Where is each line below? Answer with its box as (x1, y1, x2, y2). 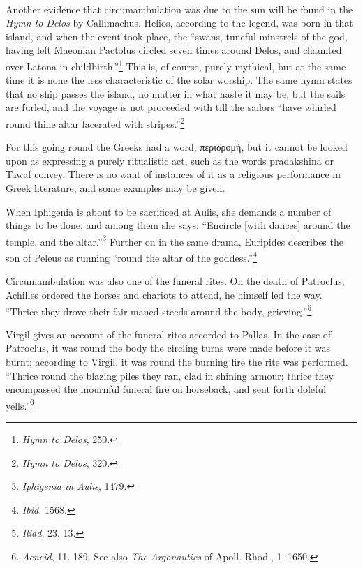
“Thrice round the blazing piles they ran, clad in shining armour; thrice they (6, 368, 334, 382)
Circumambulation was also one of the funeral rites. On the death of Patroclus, (6, 274, 345, 288)
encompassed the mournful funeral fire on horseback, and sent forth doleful (6, 382, 327, 396)
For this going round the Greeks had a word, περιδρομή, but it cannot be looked (6, 140, 348, 154)
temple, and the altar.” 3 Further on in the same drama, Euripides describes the (6, 232, 343, 248)
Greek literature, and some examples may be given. (6, 181, 225, 195)
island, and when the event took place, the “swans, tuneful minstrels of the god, (6, 29, 348, 43)
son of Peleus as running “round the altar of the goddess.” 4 (6, 248, 258, 264)
